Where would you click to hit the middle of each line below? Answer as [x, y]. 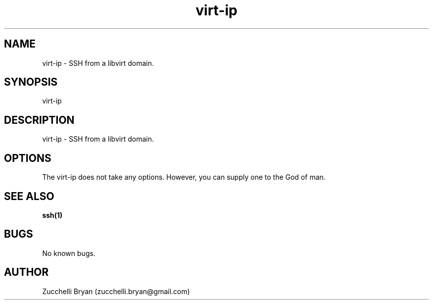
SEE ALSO [29, 196]
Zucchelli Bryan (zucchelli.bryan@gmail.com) [116, 291]
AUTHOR [26, 272]
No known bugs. [69, 253]
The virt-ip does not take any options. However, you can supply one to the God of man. [184, 177]
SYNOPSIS [31, 82]
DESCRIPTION [39, 120]
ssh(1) [52, 215]
